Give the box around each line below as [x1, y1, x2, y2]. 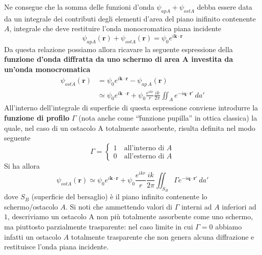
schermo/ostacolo [4, 201, 58, 212]
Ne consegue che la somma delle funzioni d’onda [4, 2, 154, 12]
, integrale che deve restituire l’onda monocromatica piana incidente [9, 23, 222, 34]
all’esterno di [124, 153, 165, 160]
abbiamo [215, 221, 242, 231]
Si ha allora [4, 160, 40, 171]
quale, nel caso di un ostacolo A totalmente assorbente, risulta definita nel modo [4, 122, 255, 133]
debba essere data [197, 2, 252, 12]
